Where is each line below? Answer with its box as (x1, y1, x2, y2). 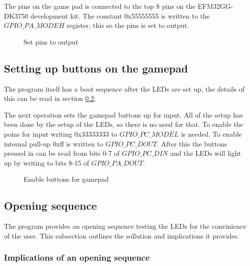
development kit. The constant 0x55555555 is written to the (30, 10, 210, 21)
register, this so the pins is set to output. (67, 20, 189, 30)
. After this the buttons (157, 138, 227, 148)
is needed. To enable (181, 128, 242, 139)
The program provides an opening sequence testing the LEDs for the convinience (4, 221, 246, 231)
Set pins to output (23, 36, 79, 47)
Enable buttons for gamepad (23, 174, 109, 184)
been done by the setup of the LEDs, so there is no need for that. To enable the (4, 119, 244, 129)
